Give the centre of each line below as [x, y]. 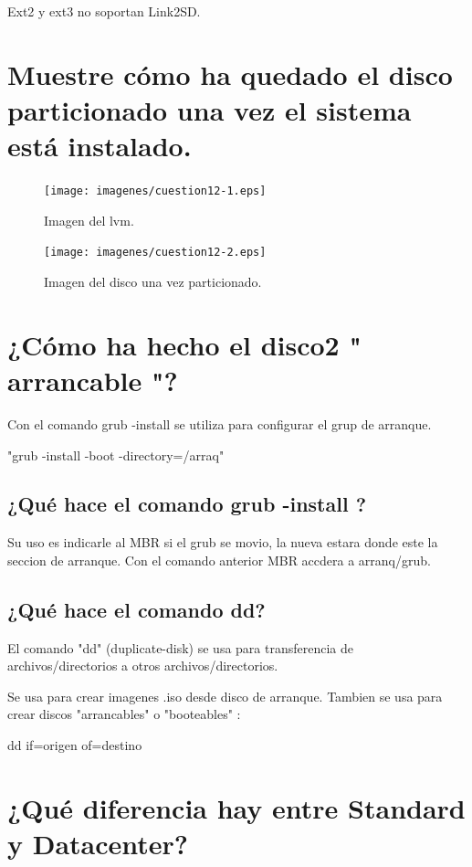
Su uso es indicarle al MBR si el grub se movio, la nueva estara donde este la [223, 542]
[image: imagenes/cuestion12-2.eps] [155, 253]
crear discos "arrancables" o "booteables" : [124, 714]
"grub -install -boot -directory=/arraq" [116, 455]
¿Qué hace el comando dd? [136, 609]
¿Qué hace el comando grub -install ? [187, 504]
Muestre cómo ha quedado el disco [230, 74]
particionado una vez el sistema [210, 109]
